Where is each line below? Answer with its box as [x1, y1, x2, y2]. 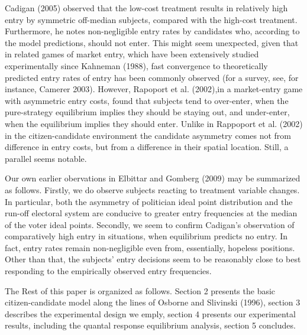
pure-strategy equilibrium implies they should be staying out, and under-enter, [5, 106, 290, 118]
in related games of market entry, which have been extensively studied [5, 48, 259, 60]
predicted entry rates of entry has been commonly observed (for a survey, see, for [5, 71, 299, 83]
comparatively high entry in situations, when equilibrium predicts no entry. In [5, 230, 288, 242]
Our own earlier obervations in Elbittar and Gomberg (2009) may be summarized [5, 172, 300, 184]
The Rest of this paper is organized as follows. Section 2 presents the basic [5, 284, 276, 297]
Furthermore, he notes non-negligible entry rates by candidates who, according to [5, 25, 300, 37]
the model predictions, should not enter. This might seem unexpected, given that [5, 36, 299, 48]
